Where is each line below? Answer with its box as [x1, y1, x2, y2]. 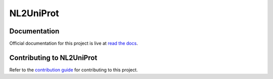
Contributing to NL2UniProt [9, 53, 98, 62]
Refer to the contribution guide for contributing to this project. [9, 66, 138, 73]
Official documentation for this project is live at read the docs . [9, 41, 139, 47]
